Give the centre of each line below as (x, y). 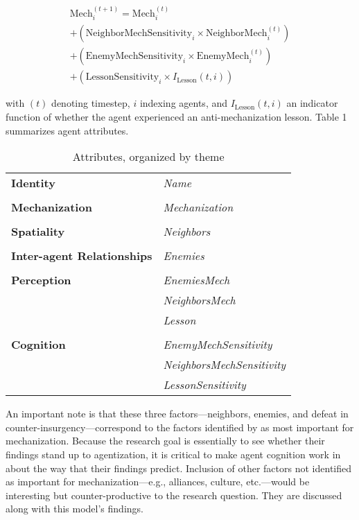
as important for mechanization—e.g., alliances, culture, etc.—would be (158, 482)
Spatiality (38, 232)
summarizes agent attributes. (67, 130)
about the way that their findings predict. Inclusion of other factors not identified (178, 468)
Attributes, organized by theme (148, 157)
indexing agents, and (184, 103)
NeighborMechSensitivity (139, 34)
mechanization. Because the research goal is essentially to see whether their (165, 441)
